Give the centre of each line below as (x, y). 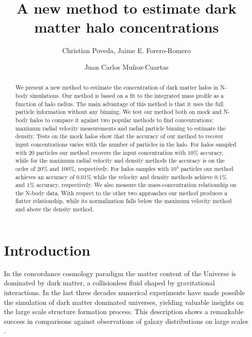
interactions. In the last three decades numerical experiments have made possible (125, 292)
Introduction (47, 250)
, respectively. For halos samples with (122, 168)
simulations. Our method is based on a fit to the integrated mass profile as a (127, 95)
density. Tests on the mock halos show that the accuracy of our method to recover (119, 136)
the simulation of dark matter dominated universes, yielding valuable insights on (124, 302)
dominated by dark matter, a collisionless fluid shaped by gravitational (109, 283)
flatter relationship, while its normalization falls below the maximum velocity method (124, 201)
